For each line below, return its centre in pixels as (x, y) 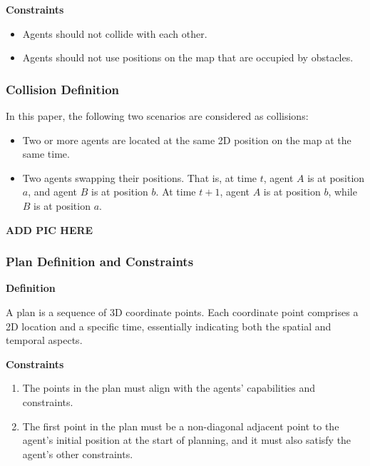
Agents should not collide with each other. (115, 33)
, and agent (53, 192)
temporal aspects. (44, 340)
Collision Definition (62, 89)
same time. (46, 154)
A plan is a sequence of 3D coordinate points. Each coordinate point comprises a (182, 311)
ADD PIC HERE (50, 229)
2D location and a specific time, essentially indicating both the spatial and (169, 326)
